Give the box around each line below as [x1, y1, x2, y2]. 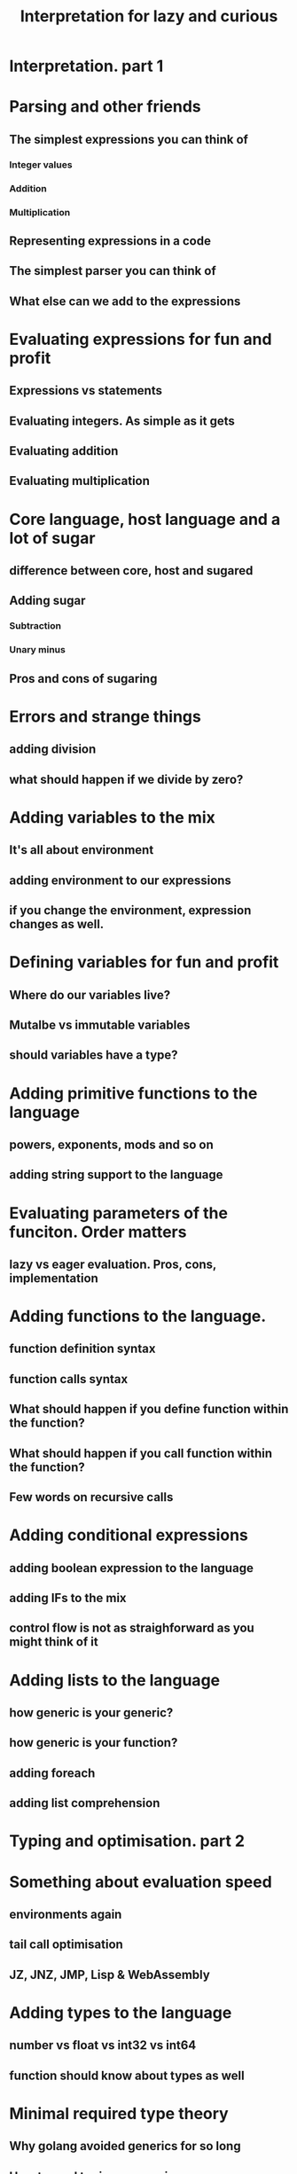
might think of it [9, 1634, 99, 1650]
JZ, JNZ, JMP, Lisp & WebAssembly [9, 1967, 210, 1982]
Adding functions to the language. [9, 1306, 267, 1326]
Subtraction [9, 620, 62, 632]
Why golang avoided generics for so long [9, 2139, 241, 2154]
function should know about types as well [9, 2068, 246, 2083]
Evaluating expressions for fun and [9, 329, 272, 349]
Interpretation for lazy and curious [20, 6, 278, 27]
